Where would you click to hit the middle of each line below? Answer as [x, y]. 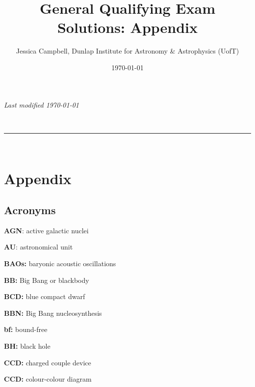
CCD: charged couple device [48, 362]
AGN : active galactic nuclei [46, 230]
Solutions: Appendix [127, 27]
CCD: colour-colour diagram [48, 379]
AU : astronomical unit [38, 247]
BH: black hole [27, 346]
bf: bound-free [26, 329]
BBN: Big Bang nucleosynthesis [53, 313]
